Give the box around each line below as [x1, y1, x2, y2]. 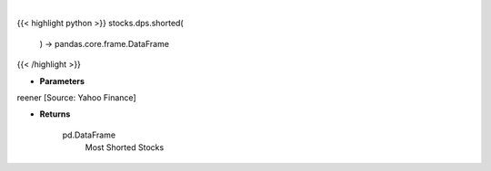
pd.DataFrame [62, 129, 116, 140]
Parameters [39, 75, 85, 86]
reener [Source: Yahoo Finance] [16, 91, 136, 103]
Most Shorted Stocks [85, 142, 165, 153]
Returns [39, 109, 71, 119]
